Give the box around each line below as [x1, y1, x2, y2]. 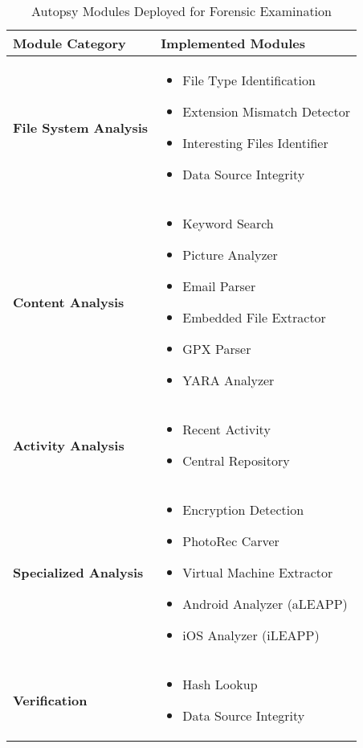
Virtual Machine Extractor [182, 563, 333, 582]
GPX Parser [182, 339, 251, 358]
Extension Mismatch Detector [182, 102, 350, 121]
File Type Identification [182, 71, 316, 89]
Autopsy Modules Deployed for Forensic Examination [31, 2, 332, 20]
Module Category [13, 34, 126, 52]
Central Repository [182, 451, 290, 470]
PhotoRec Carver [182, 532, 279, 550]
